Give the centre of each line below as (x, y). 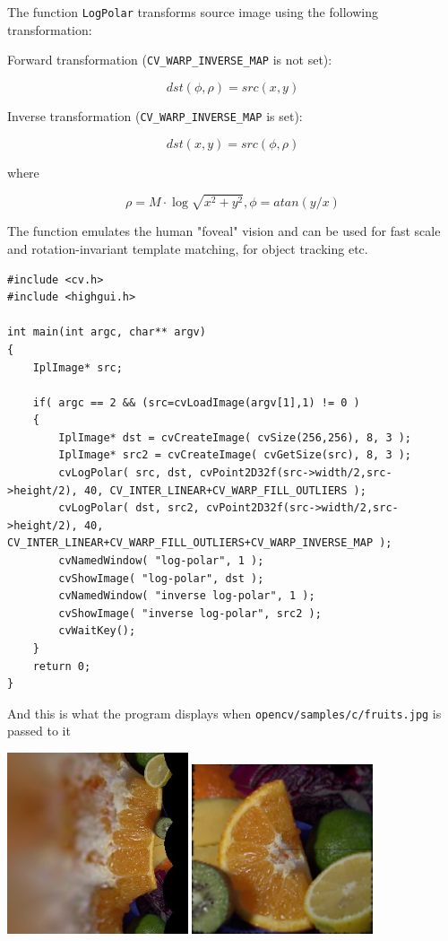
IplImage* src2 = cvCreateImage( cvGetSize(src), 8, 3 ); (235, 455)
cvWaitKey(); (97, 631)
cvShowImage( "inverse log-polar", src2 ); (190, 613)
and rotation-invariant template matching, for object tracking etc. (188, 248)
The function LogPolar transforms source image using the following (193, 12)
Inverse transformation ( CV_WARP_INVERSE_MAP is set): (155, 115)
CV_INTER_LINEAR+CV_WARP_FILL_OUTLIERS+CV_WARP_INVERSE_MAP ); (200, 543)
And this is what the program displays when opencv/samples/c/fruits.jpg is (224, 713)
